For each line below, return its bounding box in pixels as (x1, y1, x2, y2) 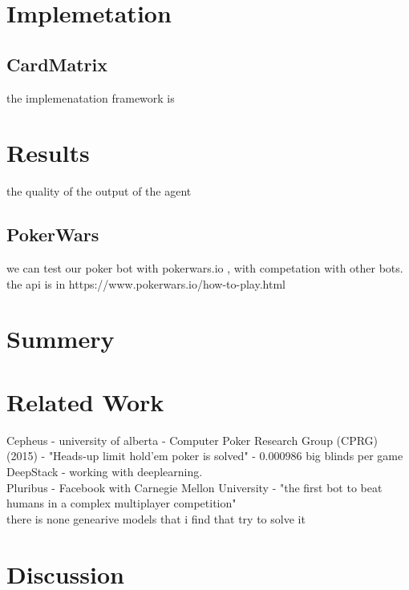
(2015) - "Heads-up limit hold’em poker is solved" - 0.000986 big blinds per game (6, 447, 403, 464)
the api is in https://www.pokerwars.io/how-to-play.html (6, 275, 285, 292)
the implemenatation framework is (6, 89, 175, 106)
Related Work (6, 385, 164, 418)
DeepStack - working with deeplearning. (6, 463, 203, 479)
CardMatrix (6, 51, 108, 76)
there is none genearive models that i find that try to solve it (6, 510, 306, 527)
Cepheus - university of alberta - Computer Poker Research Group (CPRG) (6, 431, 379, 448)
